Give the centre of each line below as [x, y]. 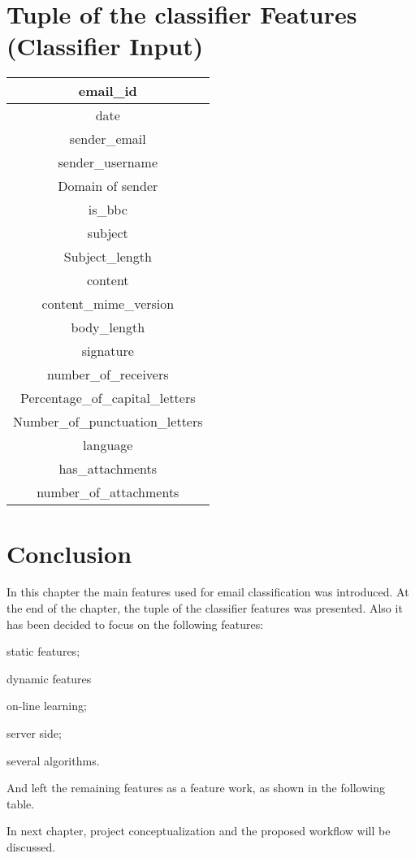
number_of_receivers [108, 375]
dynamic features [49, 678]
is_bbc [108, 210]
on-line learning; [47, 706]
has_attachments [108, 469]
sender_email [108, 139]
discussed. [31, 846]
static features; [43, 651]
